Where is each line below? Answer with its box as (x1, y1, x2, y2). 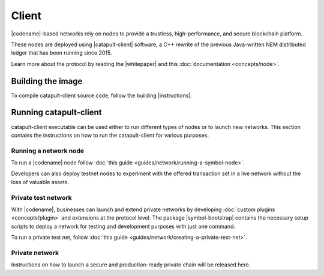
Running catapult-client (11, 107, 102, 118)
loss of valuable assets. (11, 178, 69, 185)
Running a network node (11, 146, 85, 155)
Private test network (11, 193, 72, 202)
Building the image (11, 76, 83, 86)
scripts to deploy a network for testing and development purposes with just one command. (11, 223, 236, 230)
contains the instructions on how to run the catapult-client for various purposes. (11, 131, 209, 139)
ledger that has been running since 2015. (11, 49, 112, 56)
